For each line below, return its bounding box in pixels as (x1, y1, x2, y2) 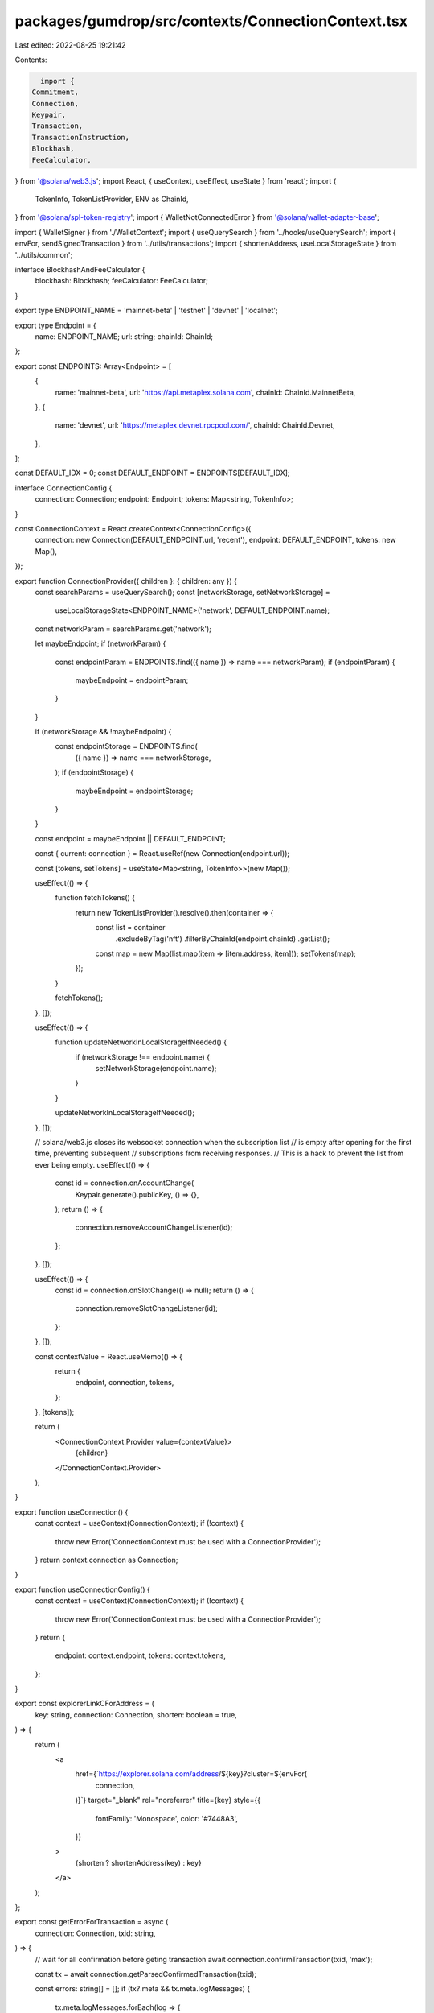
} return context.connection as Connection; (35, 1555, 178, 1565)
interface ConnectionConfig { (14, 483, 113, 493)
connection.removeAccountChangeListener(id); (75, 1222, 233, 1232)
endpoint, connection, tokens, (75, 1378, 174, 1387)
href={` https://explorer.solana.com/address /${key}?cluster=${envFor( (75, 1769, 308, 1779)
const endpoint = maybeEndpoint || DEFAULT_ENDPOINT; (35, 833, 226, 843)
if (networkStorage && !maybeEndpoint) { (35, 727, 172, 737)
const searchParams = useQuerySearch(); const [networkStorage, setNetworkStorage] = (35, 587, 330, 597)
